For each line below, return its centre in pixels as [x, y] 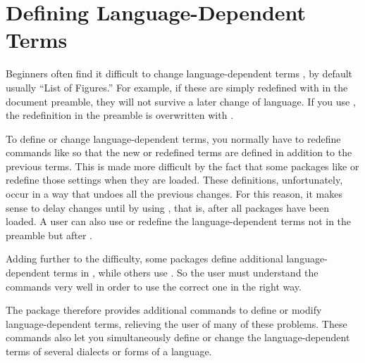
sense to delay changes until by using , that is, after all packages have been [167, 207]
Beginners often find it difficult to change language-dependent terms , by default [179, 74]
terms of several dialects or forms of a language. [109, 351]
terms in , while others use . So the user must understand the [186, 273]
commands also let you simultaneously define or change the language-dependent [178, 337]
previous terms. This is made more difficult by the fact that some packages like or [182, 166]
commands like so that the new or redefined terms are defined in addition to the [179, 152]
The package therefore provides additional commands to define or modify [164, 310]
